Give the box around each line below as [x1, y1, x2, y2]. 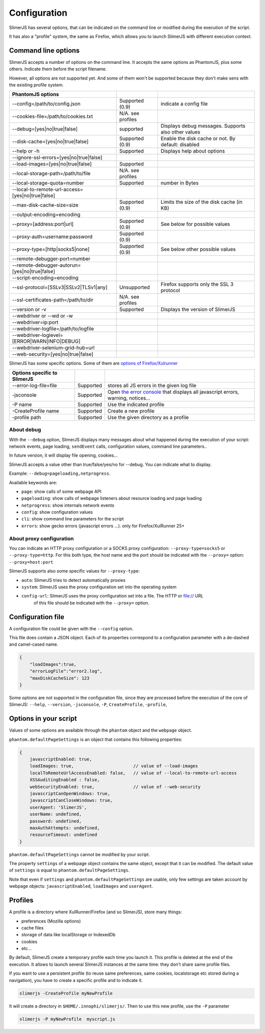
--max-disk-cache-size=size [12, 202, 79, 209]
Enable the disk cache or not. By [160, 135, 236, 142]
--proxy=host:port [9, 559, 53, 565]
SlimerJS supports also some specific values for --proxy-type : [9, 568, 140, 574]
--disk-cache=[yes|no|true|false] [12, 138, 89, 145]
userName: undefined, [29, 812, 82, 817]
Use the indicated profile [107, 401, 164, 408]
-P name [12, 401, 32, 408]
